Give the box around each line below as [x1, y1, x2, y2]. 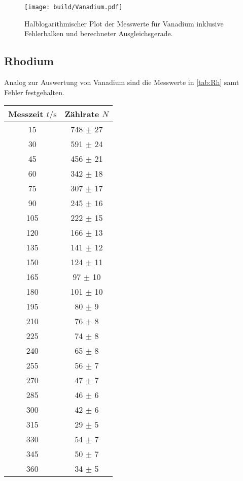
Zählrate [64, 108, 99, 120]
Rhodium [4, 53, 54, 69]
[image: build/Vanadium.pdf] [24, 4, 123, 11]
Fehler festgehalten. [4, 87, 64, 97]
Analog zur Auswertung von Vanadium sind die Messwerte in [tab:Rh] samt [4, 77, 239, 88]
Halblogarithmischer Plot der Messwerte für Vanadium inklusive [24, 18, 224, 29]
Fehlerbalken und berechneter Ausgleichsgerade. [24, 28, 173, 39]
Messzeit [8, 108, 44, 120]
